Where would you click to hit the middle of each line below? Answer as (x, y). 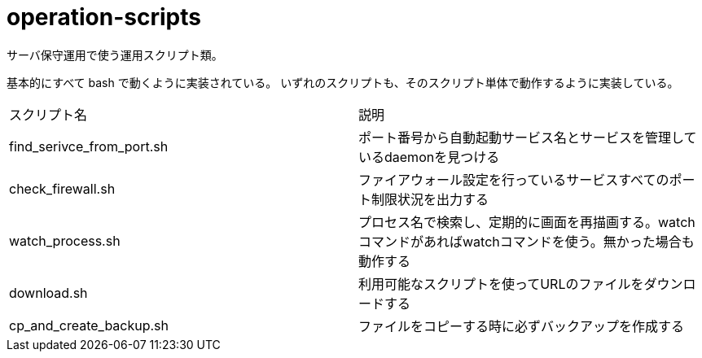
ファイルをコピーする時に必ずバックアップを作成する (522, 326)
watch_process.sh (65, 240)
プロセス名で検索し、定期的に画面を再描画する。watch (527, 222)
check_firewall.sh (62, 188)
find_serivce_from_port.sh (89, 146)
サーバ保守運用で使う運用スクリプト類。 (115, 55)
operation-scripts (104, 17)
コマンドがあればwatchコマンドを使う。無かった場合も (526, 241)
